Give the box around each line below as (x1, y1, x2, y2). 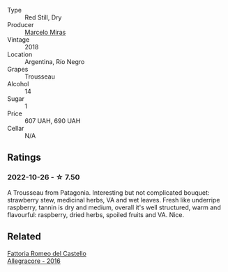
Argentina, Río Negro (24, 58, 85, 65)
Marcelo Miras (24, 28, 66, 36)
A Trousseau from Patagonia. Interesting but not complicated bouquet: (7, 188, 210, 197)
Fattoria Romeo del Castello (7, 249, 87, 257)
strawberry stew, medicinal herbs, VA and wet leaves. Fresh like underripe (7, 195, 220, 204)
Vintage (7, 35, 30, 44)
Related (7, 231, 42, 243)
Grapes (7, 65, 29, 73)
